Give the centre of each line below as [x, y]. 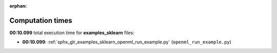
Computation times [41, 20]
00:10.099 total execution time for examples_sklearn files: [72, 33]
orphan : [18, 6]
